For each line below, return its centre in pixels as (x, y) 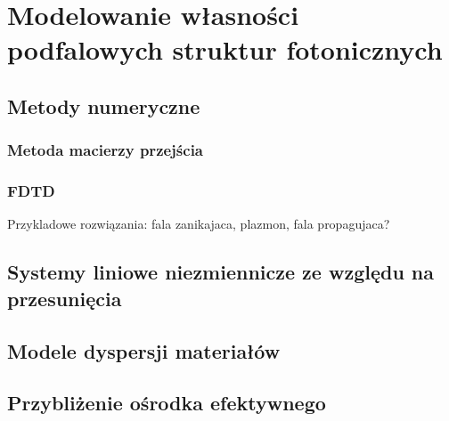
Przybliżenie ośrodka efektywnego (167, 403)
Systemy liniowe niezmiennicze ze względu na (221, 272)
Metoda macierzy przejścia (106, 150)
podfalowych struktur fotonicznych (225, 49)
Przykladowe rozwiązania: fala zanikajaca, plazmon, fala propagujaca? (199, 224)
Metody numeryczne (104, 105)
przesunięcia (65, 298)
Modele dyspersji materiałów (144, 350)
